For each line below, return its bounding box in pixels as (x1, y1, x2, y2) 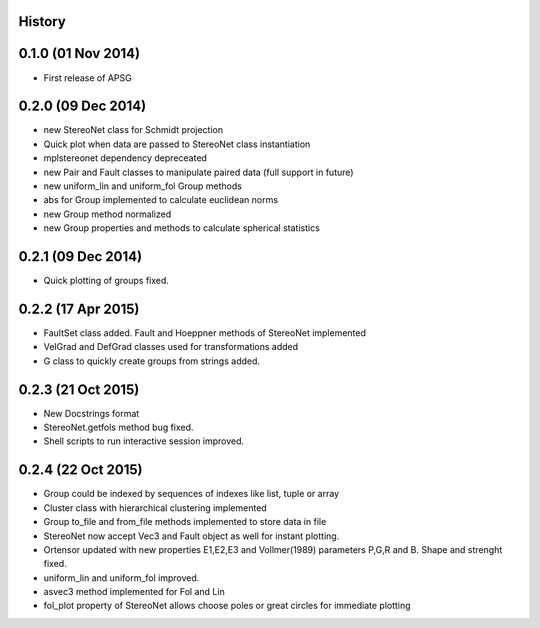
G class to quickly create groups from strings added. (43, 355, 260, 367)
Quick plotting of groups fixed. (43, 275, 170, 287)
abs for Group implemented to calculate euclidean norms (43, 194, 279, 206)
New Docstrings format (43, 407, 140, 419)
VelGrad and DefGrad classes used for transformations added (43, 341, 299, 353)
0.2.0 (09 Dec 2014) (18, 98, 147, 115)
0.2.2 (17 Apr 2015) (18, 300, 140, 317)
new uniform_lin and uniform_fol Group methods (43, 180, 242, 192)
